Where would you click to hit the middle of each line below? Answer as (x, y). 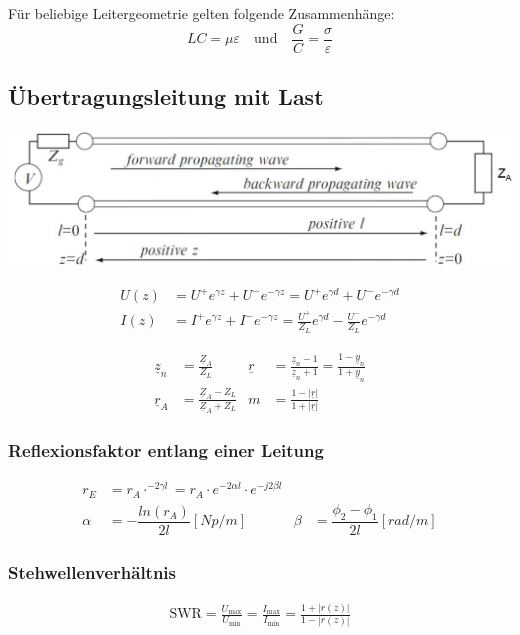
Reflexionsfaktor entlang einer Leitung (166, 449)
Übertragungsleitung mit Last (166, 96)
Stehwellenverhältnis (92, 571)
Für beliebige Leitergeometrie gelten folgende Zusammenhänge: (201, 13)
